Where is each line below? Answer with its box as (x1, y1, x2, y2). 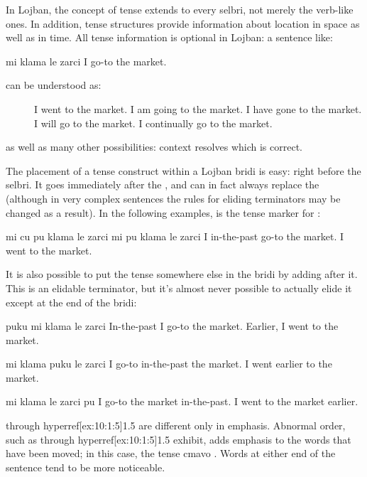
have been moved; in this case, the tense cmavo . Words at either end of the (6, 446, 336, 461)
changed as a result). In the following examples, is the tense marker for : (6, 205, 321, 220)
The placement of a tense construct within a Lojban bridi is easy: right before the (6, 163, 361, 178)
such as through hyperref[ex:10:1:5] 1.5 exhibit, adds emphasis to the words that (6, 432, 351, 446)
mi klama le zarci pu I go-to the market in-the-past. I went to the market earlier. (6, 394, 358, 409)
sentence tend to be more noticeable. (6, 459, 165, 474)
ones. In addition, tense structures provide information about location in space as (6, 16, 360, 31)
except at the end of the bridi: (6, 294, 137, 309)
